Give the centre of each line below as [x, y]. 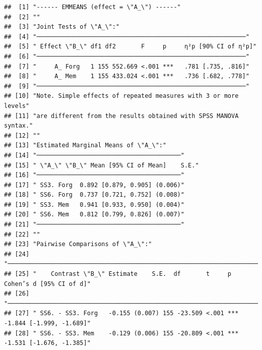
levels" [17, 106]
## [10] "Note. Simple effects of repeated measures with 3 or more [121, 96]
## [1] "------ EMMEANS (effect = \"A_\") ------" [92, 7]
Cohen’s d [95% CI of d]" [47, 284]
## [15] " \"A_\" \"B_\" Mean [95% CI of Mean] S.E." [102, 165]
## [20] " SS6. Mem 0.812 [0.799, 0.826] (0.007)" [94, 215]
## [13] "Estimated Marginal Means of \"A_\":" [85, 145]
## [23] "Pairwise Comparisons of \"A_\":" [78, 244]
